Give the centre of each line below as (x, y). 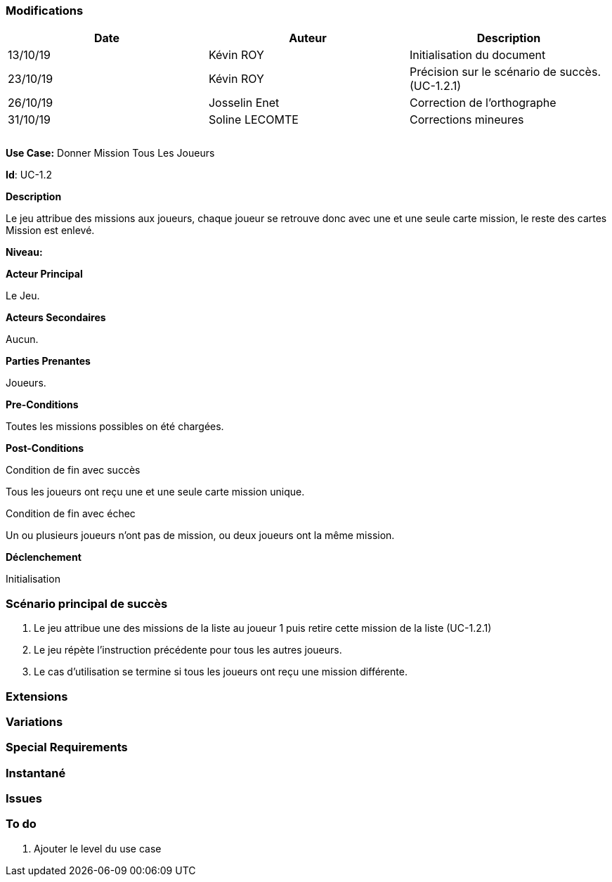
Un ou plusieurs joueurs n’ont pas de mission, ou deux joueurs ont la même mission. (200, 536)
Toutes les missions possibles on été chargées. (115, 427)
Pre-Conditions (42, 405)
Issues (24, 798)
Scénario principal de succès (87, 603)
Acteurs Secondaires (56, 318)
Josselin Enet (244, 103)
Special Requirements (67, 747)
